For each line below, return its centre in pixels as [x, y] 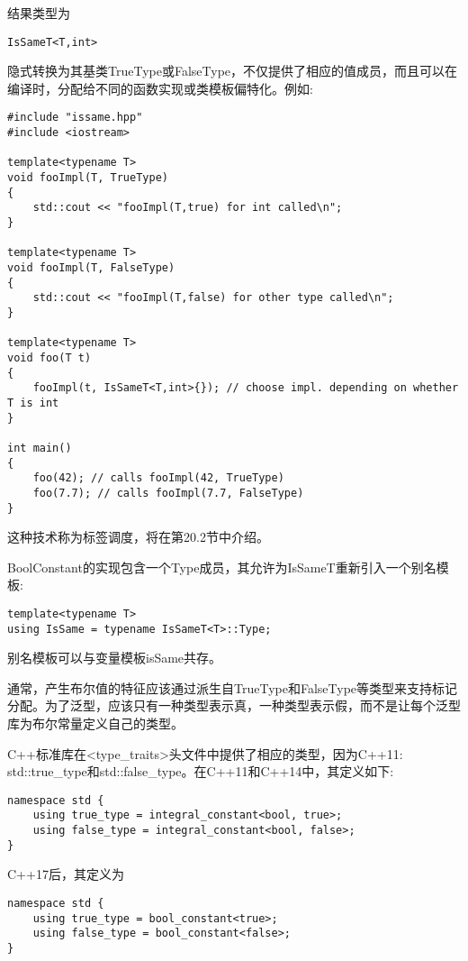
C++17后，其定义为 [66, 874]
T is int [33, 403]
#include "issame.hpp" [75, 118]
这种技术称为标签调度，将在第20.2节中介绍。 [138, 537]
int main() [40, 448]
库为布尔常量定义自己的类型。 [95, 723]
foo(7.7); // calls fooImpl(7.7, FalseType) [168, 493]
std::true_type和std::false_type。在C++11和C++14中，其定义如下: [201, 771]
